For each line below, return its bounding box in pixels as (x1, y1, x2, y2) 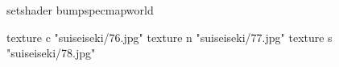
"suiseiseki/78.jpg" (6, 44, 96, 61)
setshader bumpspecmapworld (6, 2, 154, 18)
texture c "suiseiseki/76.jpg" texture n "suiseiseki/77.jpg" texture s (6, 28, 333, 45)
